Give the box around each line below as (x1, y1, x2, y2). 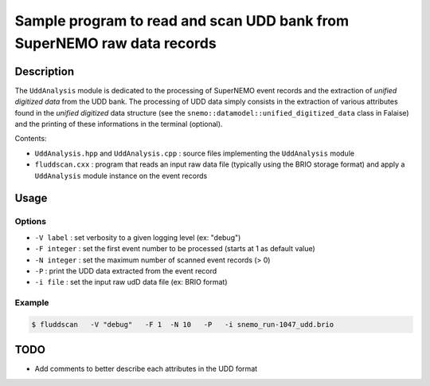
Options (14, 216, 47, 227)
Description (14, 65, 75, 78)
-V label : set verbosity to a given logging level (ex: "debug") (34, 232, 241, 242)
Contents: (14, 134, 47, 144)
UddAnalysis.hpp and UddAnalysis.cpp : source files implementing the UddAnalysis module (34, 148, 354, 158)
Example (14, 297, 49, 309)
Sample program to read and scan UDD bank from (14, 12, 350, 30)
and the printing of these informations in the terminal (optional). (14, 120, 223, 129)
